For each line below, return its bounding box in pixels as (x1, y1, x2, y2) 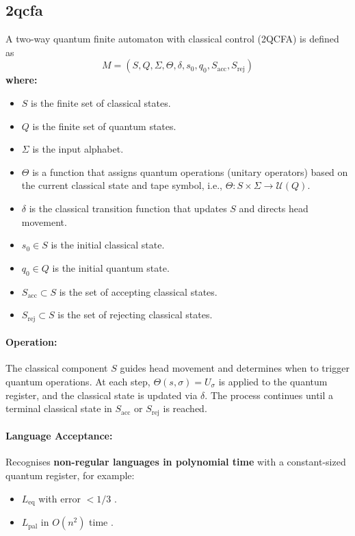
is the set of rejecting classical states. (57, 307, 213, 322)
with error (38, 491, 81, 505)
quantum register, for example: (5, 468, 135, 482)
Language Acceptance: (5, 429, 113, 443)
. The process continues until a (205, 387, 334, 402)
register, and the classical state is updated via (5, 387, 198, 402)
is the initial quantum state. (52, 260, 170, 275)
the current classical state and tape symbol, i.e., (21, 178, 222, 192)
